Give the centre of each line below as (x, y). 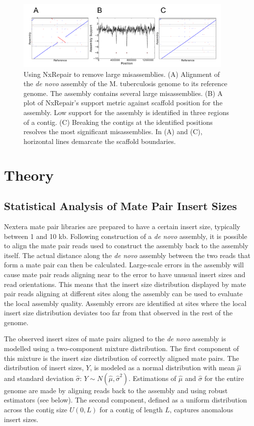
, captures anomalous (202, 410)
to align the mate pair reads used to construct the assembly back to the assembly (126, 246)
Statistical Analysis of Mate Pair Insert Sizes (121, 206)
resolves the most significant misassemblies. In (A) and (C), (113, 131)
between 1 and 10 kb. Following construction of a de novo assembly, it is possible (126, 236)
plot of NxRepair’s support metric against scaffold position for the (123, 103)
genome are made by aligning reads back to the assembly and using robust (116, 390)
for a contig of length (131, 410)
